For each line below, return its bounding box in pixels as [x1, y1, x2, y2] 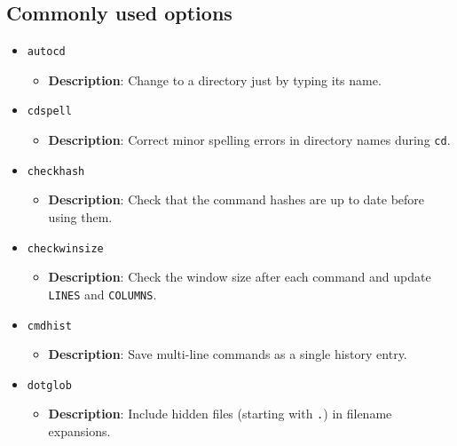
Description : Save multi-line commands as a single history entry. [48, 345, 407, 363]
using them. [48, 208, 113, 227]
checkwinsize [27, 242, 104, 255]
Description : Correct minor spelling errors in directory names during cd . [48, 131, 451, 149]
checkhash [27, 164, 85, 178]
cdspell [27, 105, 72, 118]
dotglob [27, 378, 72, 392]
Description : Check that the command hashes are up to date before [48, 190, 425, 209]
